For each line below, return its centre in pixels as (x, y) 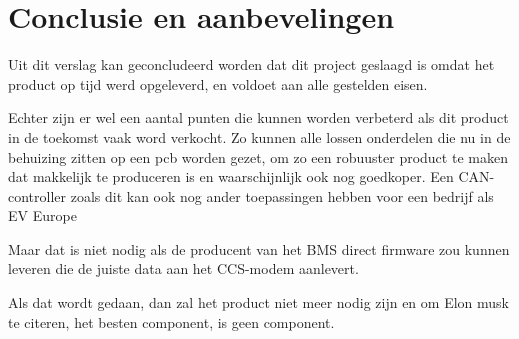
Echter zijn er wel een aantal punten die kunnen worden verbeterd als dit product (258, 117)
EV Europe (42, 215)
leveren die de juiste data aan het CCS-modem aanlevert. (183, 268)
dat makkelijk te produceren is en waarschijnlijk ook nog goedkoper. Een (231, 176)
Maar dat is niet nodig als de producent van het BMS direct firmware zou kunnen (259, 248)
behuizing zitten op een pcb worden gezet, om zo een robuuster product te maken (258, 156)
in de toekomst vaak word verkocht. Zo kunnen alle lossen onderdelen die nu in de (259, 136)
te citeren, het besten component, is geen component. (171, 321)
